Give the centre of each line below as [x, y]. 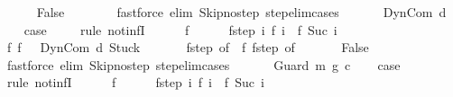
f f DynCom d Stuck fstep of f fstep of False [188, 47]
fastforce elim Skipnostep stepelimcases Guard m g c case [203, 64]
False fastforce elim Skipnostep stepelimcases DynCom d [241, 12]
